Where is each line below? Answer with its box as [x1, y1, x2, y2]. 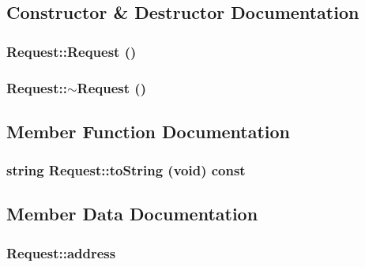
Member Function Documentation [6, 118, 291, 143]
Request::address [6, 243, 116, 262]
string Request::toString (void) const [6, 160, 246, 180]
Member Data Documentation [6, 201, 258, 226]
